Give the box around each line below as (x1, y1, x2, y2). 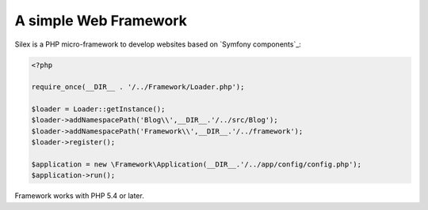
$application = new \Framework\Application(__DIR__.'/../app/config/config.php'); (31, 160, 362, 169)
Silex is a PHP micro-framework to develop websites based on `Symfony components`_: (14, 39, 301, 49)
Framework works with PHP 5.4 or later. (14, 191, 144, 201)
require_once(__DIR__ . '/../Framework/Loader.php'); (31, 83, 245, 92)
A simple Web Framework (14, 12, 188, 29)
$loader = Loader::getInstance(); (31, 105, 166, 114)
